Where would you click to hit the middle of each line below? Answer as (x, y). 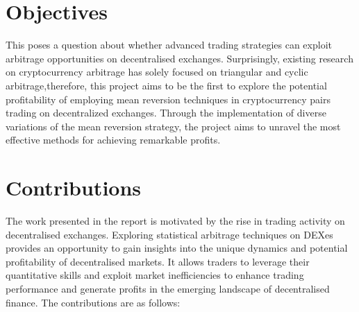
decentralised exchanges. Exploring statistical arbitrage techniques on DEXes (169, 234)
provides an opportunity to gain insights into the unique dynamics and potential (177, 248)
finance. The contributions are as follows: (93, 302)
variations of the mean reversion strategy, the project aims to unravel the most (173, 126)
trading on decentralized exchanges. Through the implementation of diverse (166, 113)
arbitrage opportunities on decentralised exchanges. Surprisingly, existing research (179, 58)
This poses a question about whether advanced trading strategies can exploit (169, 45)
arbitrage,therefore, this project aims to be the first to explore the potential (166, 85)
